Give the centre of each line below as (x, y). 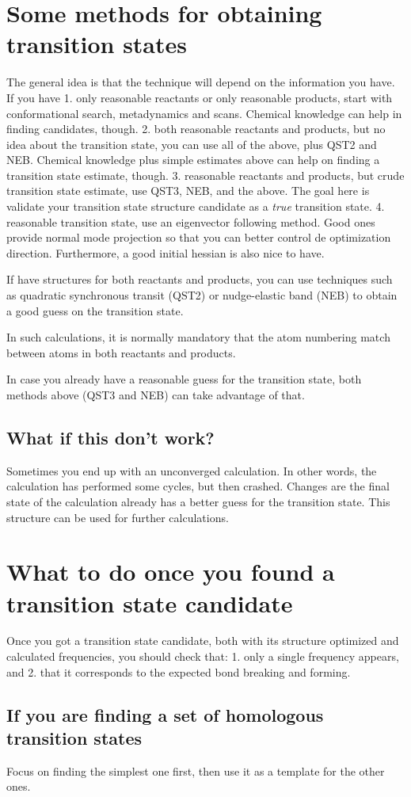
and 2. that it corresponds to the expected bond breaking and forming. (179, 671)
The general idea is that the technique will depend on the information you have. (201, 82)
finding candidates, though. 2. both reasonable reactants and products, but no (196, 129)
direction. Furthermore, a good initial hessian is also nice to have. (166, 252)
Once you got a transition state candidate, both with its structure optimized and (203, 641)
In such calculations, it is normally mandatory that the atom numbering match (198, 337)
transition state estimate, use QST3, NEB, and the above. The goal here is (188, 191)
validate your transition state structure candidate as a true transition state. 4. (196, 206)
